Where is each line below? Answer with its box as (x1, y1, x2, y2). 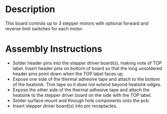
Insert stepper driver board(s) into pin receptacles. (12, 102, 118, 109)
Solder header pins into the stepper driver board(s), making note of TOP (12, 60, 162, 66)
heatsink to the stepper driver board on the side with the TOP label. (12, 92, 152, 98)
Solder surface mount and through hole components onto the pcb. (12, 97, 150, 103)
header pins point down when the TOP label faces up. (12, 71, 124, 77)
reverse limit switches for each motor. (5, 25, 83, 31)
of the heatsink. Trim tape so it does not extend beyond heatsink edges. (12, 81, 162, 87)
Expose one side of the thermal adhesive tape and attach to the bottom (12, 76, 160, 82)
